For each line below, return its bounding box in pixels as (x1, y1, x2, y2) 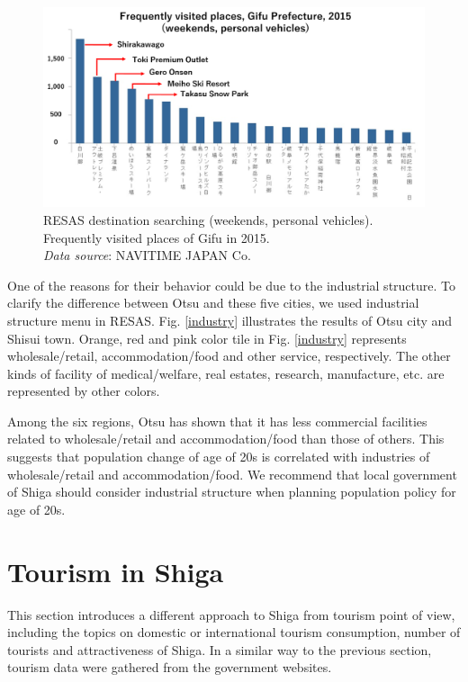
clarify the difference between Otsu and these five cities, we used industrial (7, 293, 419, 312)
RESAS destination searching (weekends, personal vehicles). (43, 210, 373, 229)
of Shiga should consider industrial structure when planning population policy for (7, 482, 456, 501)
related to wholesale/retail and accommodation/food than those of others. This (7, 429, 445, 448)
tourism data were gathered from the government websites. (7, 658, 332, 677)
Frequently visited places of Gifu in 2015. (43, 228, 270, 247)
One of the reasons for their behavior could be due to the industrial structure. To (7, 275, 456, 294)
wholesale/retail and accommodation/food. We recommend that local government (7, 464, 457, 483)
